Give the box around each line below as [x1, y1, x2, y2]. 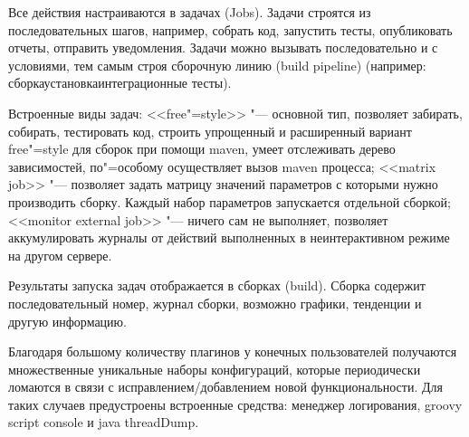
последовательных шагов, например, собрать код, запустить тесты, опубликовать [8, 20, 453, 39]
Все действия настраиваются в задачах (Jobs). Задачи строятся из [8, 3, 371, 21]
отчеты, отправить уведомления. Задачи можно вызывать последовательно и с [8, 38, 438, 57]
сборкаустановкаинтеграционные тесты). [8, 73, 232, 92]
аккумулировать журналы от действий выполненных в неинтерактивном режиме [8, 228, 450, 247]
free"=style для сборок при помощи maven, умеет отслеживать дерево [8, 139, 396, 158]
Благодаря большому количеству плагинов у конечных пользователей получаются [8, 342, 457, 361]
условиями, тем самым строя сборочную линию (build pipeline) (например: [8, 55, 426, 74]
